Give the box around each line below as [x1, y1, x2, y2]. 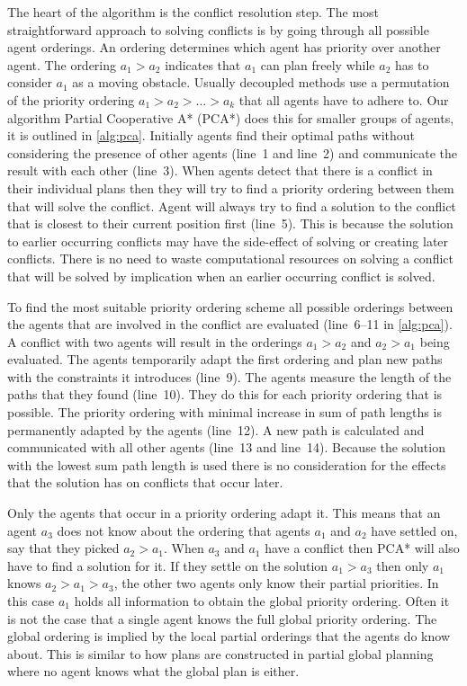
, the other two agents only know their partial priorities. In [113, 574, 439, 592]
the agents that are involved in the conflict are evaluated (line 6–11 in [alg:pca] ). [7, 315, 453, 334]
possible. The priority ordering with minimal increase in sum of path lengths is [7, 403, 442, 422]
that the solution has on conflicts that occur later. [7, 473, 283, 492]
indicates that [165, 55, 241, 74]
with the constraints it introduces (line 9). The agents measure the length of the [7, 367, 452, 386]
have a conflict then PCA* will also [265, 539, 460, 557]
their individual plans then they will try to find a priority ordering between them [7, 178, 454, 197]
